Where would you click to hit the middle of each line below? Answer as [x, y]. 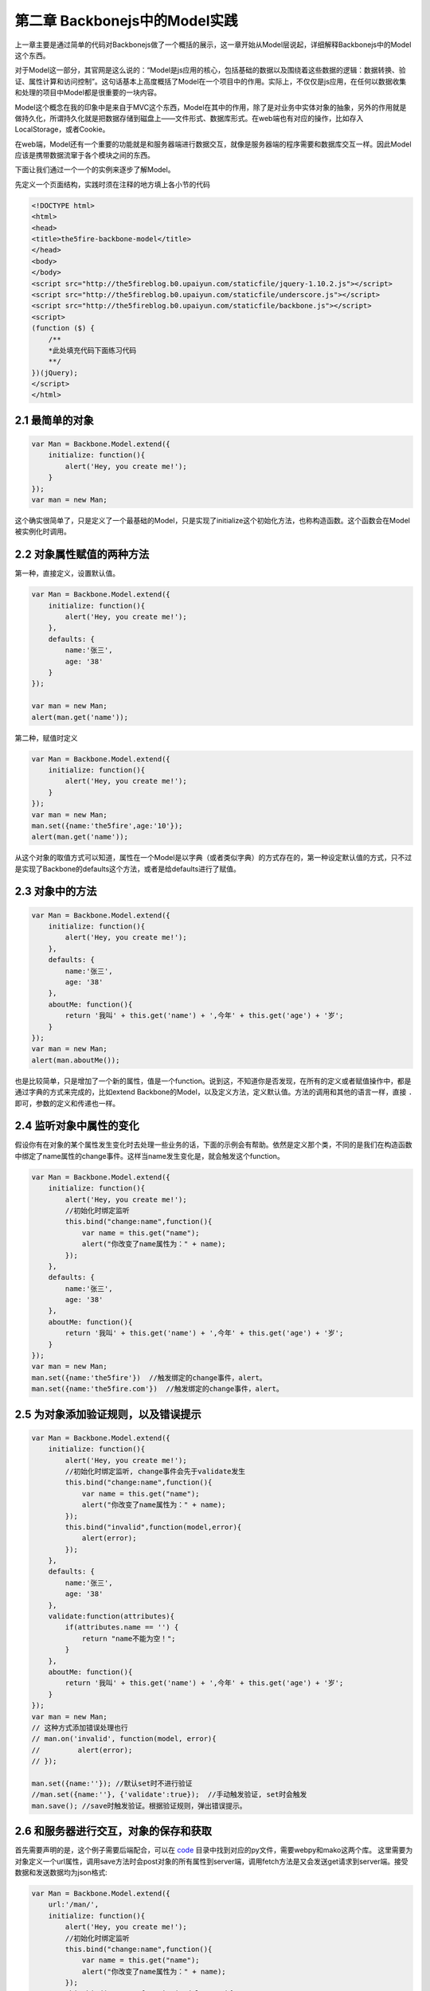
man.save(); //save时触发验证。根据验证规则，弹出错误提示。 [139, 1805]
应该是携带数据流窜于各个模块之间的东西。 [84, 155]
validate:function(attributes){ [111, 1616]
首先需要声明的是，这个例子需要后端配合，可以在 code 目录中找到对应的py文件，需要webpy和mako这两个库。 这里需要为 [214, 1850]
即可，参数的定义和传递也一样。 [67, 1103]
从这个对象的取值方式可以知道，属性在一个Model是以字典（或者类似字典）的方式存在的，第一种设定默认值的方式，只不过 [213, 858]
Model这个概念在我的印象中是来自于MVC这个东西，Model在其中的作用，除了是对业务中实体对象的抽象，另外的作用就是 [211, 107]
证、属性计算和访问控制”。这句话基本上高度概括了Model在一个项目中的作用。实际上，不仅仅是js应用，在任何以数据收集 [211, 81]
